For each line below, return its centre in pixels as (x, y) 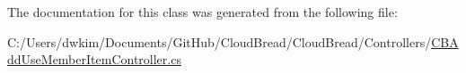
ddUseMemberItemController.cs (94, 59)
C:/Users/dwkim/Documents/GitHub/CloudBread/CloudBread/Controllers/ (220, 41)
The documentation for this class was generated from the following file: (202, 12)
